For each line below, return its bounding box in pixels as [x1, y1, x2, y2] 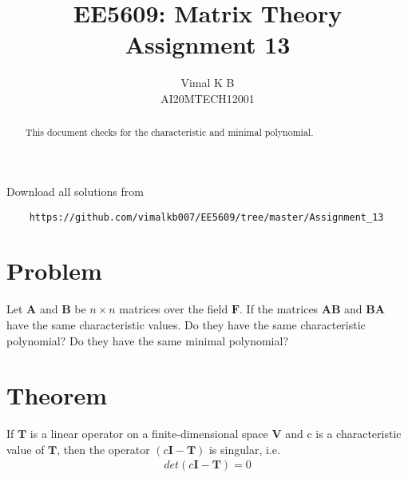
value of [6, 440, 45, 457]
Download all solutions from [6, 182, 144, 199]
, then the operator [57, 440, 150, 457]
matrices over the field [119, 301, 228, 317]
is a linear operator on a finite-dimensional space [30, 425, 268, 442]
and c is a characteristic [285, 425, 402, 442]
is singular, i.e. [208, 440, 280, 457]
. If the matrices [240, 301, 319, 317]
